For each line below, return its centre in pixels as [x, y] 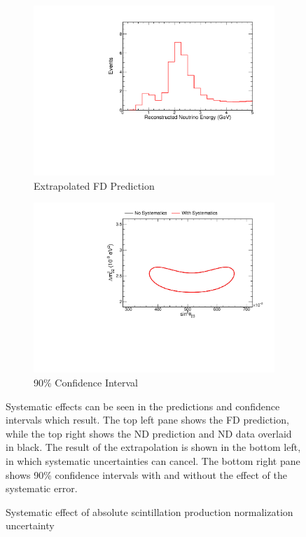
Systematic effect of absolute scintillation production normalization [149, 511]
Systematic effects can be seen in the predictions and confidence [143, 406]
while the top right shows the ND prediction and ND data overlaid [149, 433]
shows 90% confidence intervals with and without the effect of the [146, 474]
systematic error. [42, 488]
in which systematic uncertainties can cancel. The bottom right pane [153, 460]
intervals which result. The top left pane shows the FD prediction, [147, 420]
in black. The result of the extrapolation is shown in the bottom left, [153, 447]
